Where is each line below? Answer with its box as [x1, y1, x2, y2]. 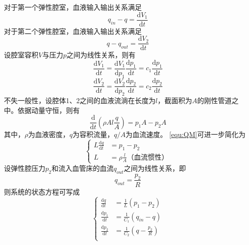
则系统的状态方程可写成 [4, 186, 80, 196]
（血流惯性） [127, 154, 169, 161]
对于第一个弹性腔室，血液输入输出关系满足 [4, 2, 142, 12]
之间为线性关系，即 [124, 163, 186, 173]
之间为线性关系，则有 [66, 50, 136, 60]
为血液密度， [28, 129, 70, 139]
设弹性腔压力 [4, 163, 45, 173]
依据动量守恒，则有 [17, 105, 80, 115]
